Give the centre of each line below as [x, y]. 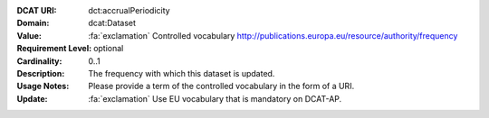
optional [109, 49]
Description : [41, 73]
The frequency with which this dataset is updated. [182, 73]
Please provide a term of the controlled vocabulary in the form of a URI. [221, 86]
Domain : [33, 23]
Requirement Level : [54, 49]
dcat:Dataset [112, 23]
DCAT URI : [37, 10]
